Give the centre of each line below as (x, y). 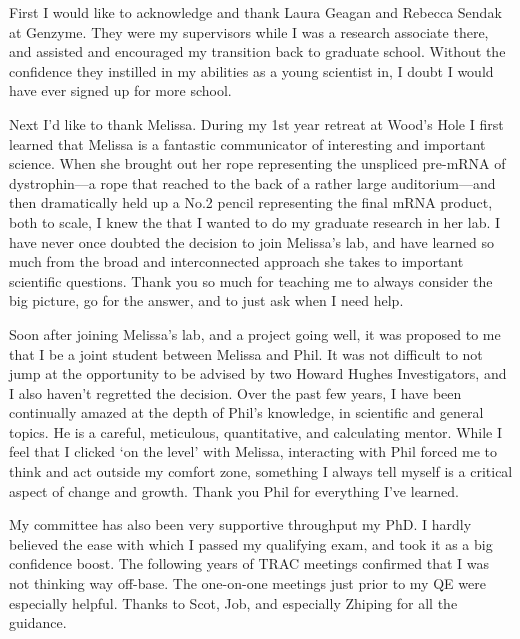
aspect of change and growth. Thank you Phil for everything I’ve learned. (234, 490)
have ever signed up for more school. (120, 90)
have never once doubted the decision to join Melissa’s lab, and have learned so (251, 241)
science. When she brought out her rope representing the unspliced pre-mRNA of (257, 163)
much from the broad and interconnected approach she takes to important (236, 261)
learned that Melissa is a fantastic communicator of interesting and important (247, 143)
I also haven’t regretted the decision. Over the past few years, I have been (235, 392)
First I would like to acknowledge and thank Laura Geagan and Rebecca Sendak (255, 12)
